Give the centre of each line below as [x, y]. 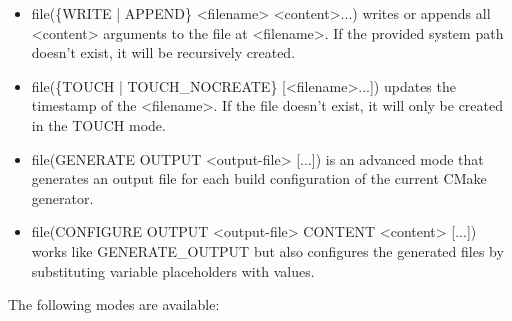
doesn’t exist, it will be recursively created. [163, 52]
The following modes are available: [114, 304]
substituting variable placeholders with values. [173, 270]
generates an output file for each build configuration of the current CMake [259, 178]
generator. [62, 197]
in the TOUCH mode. [98, 124]
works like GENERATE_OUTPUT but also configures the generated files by [267, 250]
